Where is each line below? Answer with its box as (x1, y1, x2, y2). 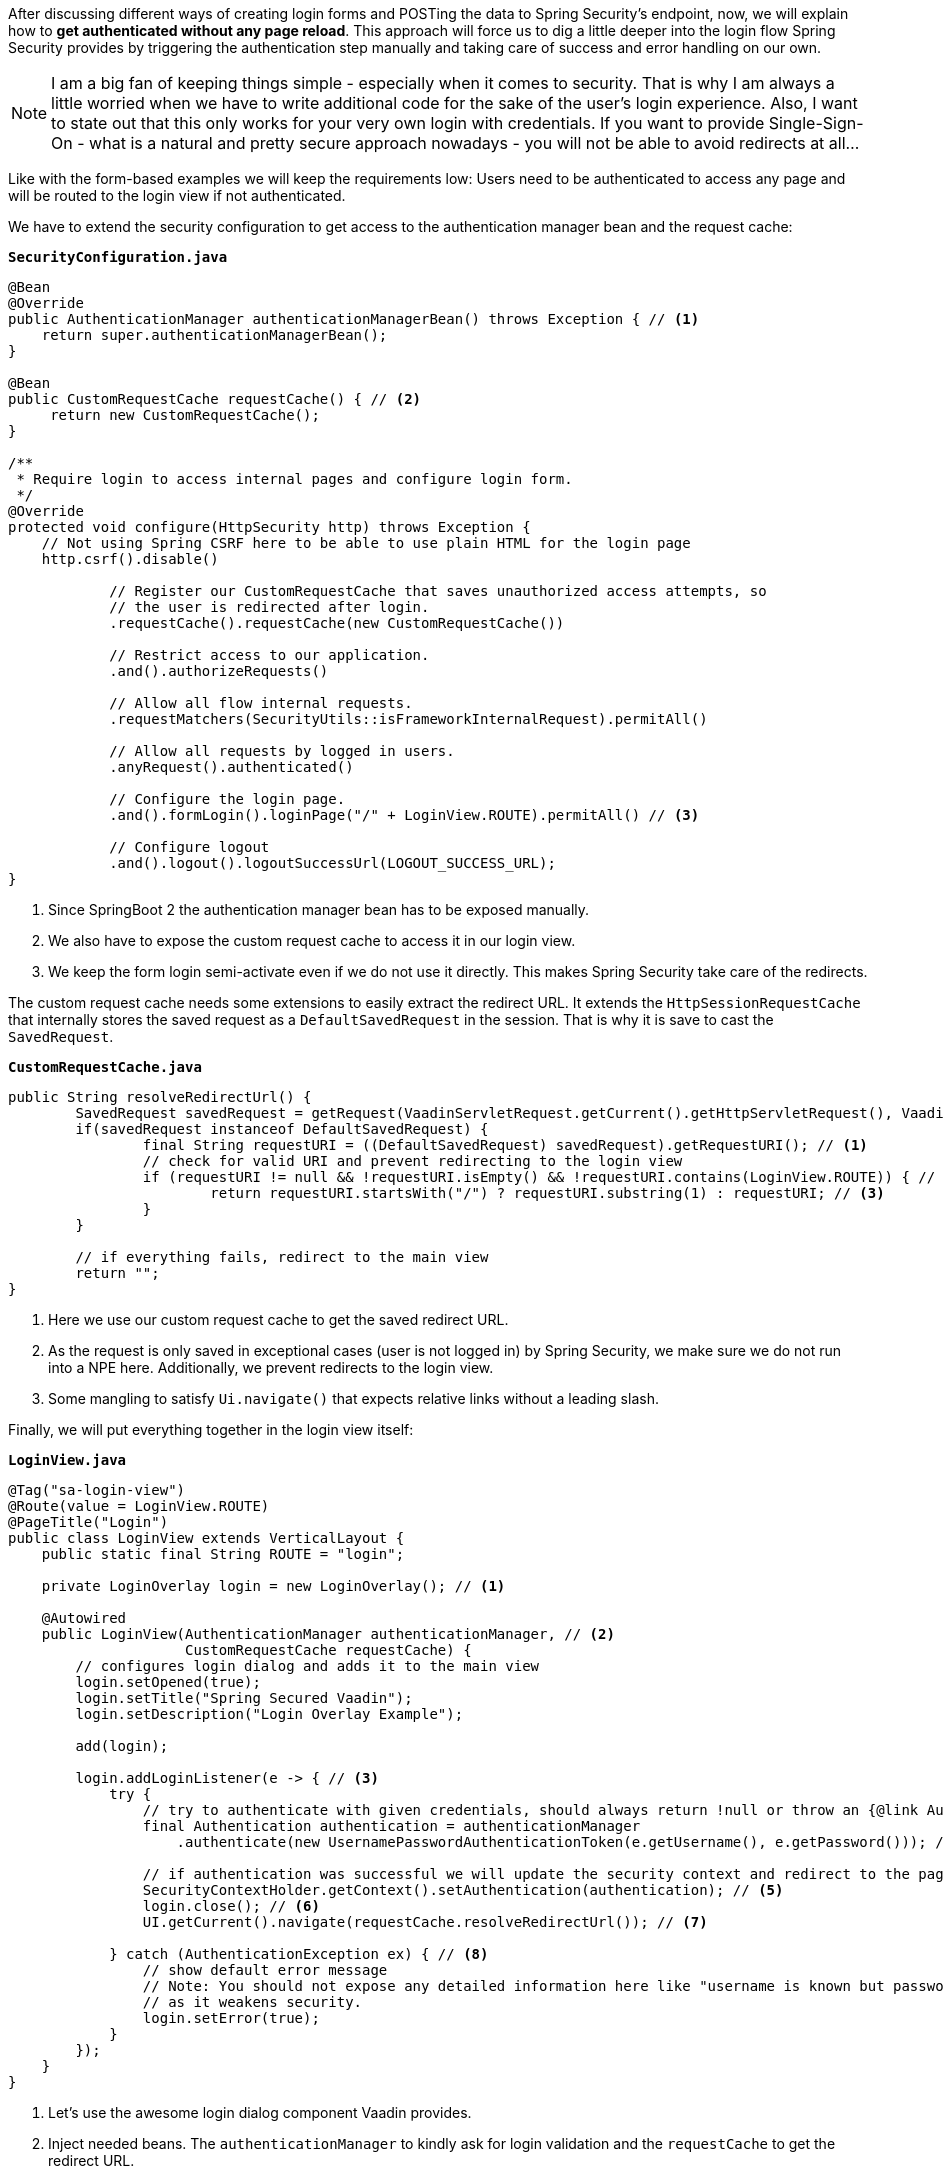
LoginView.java (8, 1452, 127, 1468)
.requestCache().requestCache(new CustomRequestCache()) (109, 615, 565, 631)
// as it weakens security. (142, 1994, 363, 2010)
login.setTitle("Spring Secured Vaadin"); (75, 1690, 413, 1706)
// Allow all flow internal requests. (109, 695, 413, 711)
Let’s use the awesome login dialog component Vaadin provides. (48, 2104, 472, 2121)
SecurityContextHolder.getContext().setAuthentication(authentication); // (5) (142, 1882, 784, 1898)
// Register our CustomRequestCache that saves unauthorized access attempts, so (109, 583, 767, 599)
